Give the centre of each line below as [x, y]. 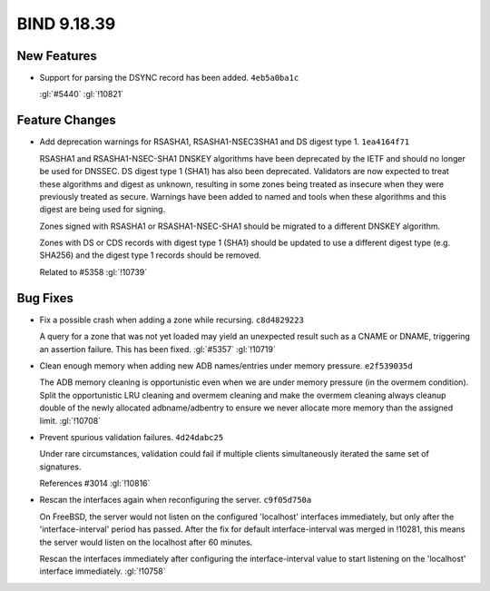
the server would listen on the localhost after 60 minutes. [146, 542]
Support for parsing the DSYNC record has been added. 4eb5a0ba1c [169, 78]
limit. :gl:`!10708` [70, 420]
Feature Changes [67, 120]
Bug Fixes [45, 298]
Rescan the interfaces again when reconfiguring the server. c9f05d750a [176, 500]
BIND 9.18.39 [66, 24]
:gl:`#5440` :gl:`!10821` [82, 94]
